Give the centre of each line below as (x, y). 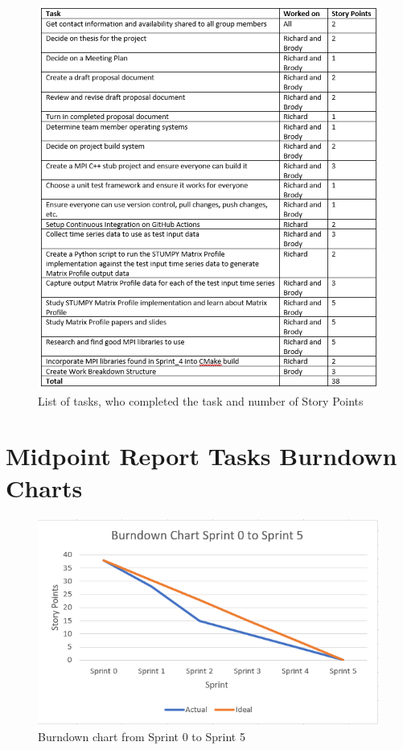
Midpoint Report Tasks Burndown (201, 456)
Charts (44, 487)
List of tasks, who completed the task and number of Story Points (201, 400)
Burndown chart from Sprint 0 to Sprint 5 (142, 736)
